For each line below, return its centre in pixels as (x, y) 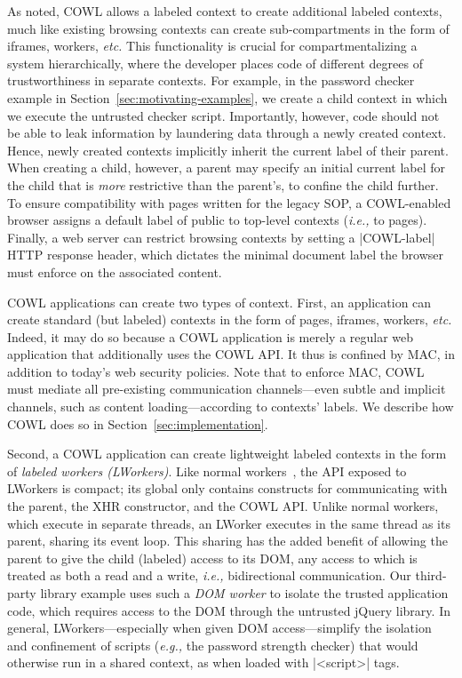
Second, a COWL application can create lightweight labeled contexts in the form (227, 454)
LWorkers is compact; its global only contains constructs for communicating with (227, 488)
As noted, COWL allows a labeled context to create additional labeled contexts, (225, 11)
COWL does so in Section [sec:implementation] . (138, 423)
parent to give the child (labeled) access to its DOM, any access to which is (212, 558)
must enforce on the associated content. (115, 271)
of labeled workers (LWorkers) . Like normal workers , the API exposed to (207, 471)
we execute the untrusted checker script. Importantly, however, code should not (223, 115)
